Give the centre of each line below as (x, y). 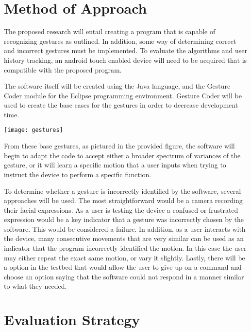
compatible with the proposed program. (63, 69)
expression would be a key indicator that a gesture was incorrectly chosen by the (124, 219)
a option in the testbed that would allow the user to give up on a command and (123, 267)
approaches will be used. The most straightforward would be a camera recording (123, 200)
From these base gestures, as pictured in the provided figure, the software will (119, 146)
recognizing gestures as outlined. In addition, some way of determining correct (120, 41)
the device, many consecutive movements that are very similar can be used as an (124, 238)
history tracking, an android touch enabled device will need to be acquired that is (125, 60)
